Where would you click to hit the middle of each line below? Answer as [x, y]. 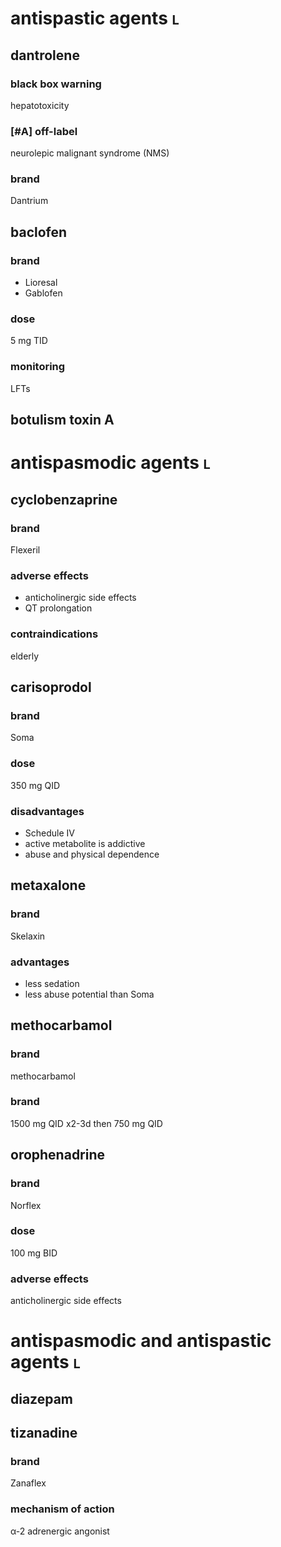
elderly [25, 656]
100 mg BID [34, 1253]
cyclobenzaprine [64, 499]
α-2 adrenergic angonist [60, 1531]
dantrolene [45, 55]
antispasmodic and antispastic [141, 1341]
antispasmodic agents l [110, 463]
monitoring [38, 367]
